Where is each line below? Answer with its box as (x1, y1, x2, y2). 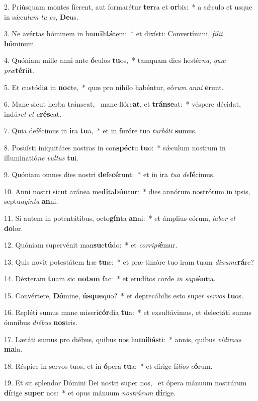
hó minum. (4, 38, 36, 48)
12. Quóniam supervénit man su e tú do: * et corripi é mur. (4, 239, 178, 250)
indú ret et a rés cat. (4, 108, 62, 119)
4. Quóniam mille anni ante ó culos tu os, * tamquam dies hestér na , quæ (4, 55, 226, 65)
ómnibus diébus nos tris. (4, 317, 77, 328)
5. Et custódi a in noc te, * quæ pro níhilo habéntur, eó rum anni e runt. (4, 82, 224, 92)
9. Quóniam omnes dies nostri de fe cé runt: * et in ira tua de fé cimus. (4, 169, 215, 180)
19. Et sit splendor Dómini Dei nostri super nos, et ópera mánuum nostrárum (4, 377, 247, 388)
